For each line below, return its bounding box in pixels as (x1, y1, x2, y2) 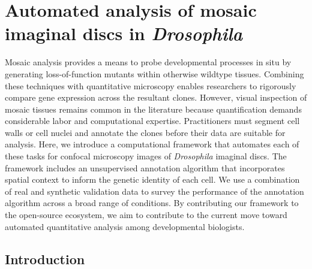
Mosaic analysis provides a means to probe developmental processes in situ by (5, 56, 292, 68)
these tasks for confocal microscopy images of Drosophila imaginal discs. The (5, 150, 287, 162)
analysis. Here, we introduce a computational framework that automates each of (5, 138, 299, 150)
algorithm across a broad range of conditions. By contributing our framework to (5, 197, 299, 209)
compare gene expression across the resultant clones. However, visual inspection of (5, 91, 307, 104)
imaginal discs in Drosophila (5, 21, 243, 46)
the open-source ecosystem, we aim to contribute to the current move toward (5, 208, 287, 221)
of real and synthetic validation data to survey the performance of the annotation (5, 185, 304, 197)
